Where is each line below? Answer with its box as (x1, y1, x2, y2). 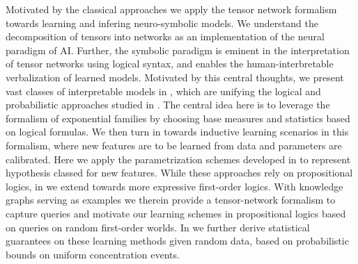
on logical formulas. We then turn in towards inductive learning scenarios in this (6, 124, 349, 139)
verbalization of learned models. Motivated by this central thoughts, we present (6, 69, 344, 84)
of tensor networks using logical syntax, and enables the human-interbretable (6, 56, 334, 71)
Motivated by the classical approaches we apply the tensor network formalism (6, 2, 337, 16)
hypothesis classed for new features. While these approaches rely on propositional (6, 165, 353, 180)
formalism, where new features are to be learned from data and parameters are (6, 138, 342, 152)
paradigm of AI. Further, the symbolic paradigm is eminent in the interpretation (6, 42, 350, 57)
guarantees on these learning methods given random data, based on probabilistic (6, 233, 349, 248)
